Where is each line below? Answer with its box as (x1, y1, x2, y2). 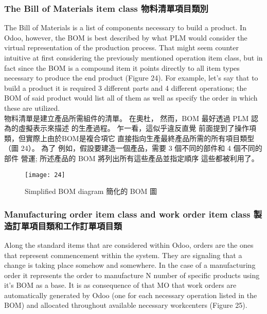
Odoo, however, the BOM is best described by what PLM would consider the (4, 32, 247, 43)
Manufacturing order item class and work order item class (4, 207, 251, 220)
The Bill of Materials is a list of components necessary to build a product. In (4, 22, 246, 33)
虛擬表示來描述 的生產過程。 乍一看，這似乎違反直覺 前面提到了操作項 (18, 123, 256, 133)
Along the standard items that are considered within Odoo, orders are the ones (4, 239, 254, 250)
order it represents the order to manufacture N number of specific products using (4, 269, 260, 280)
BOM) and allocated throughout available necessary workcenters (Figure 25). (4, 300, 247, 310)
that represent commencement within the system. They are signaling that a (4, 249, 242, 260)
